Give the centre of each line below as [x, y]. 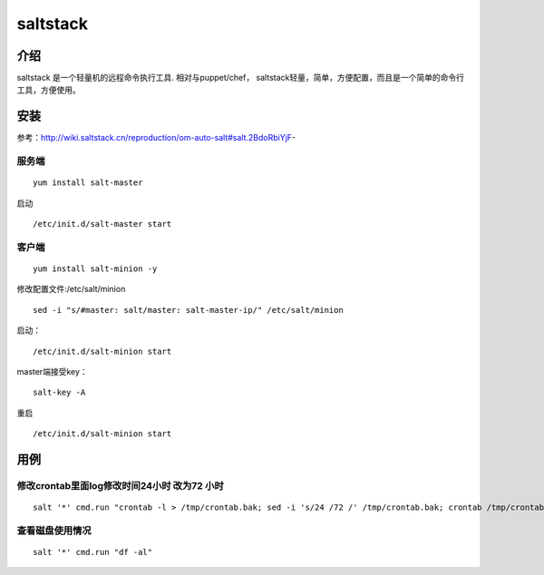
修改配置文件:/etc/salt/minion [71, 289]
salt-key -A [59, 393]
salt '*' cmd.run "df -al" [93, 552]
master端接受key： [52, 371]
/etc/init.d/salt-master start [102, 224]
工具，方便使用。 [49, 90]
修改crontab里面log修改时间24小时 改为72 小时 [120, 485]
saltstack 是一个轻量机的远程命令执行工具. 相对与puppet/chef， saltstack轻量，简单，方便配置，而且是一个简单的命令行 [240, 78]
